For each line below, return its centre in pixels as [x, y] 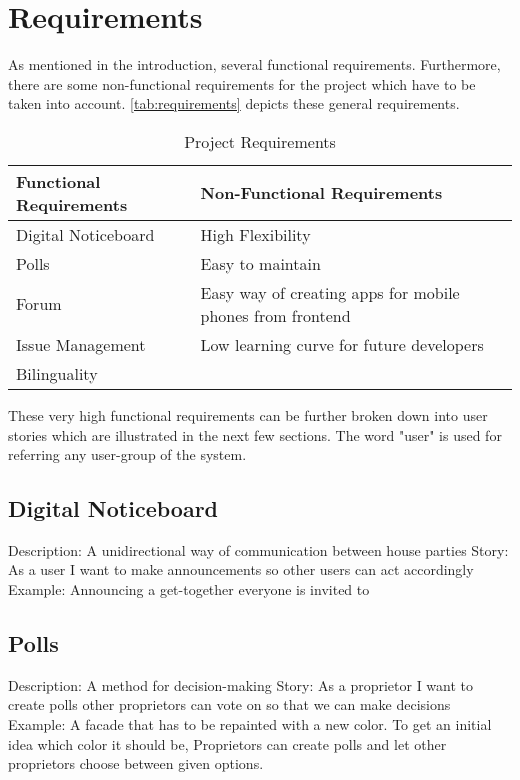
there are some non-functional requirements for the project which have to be [242, 83]
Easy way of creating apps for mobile [330, 292]
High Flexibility [255, 234]
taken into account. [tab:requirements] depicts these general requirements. [234, 103]
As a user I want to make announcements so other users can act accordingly [241, 569]
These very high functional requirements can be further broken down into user [248, 414]
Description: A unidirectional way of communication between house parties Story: [258, 549]
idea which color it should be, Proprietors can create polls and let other [227, 743]
